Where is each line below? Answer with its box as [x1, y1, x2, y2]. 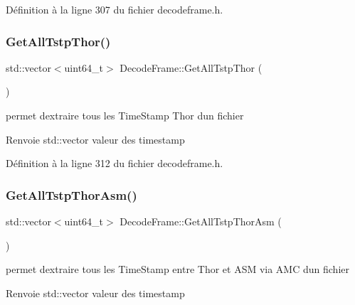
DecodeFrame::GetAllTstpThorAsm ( [120, 214, 282, 228]
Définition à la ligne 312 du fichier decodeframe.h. [6, 156, 223, 171]
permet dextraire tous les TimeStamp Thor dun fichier [6, 108, 244, 122]
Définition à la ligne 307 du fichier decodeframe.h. [6, 2, 223, 16]
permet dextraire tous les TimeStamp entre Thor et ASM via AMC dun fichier [6, 262, 349, 277]
